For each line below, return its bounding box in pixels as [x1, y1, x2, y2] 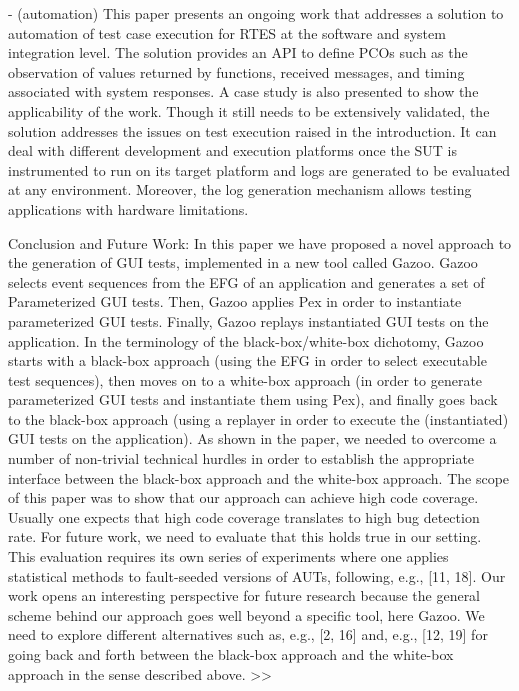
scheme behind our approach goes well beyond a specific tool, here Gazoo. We [8, 604, 485, 625]
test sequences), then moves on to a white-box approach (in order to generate [8, 369, 483, 390]
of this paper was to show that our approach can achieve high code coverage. [8, 487, 479, 508]
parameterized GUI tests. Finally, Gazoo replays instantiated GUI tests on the [8, 310, 489, 331]
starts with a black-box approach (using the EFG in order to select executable [8, 350, 487, 371]
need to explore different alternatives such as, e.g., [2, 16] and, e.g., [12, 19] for [8, 624, 488, 645]
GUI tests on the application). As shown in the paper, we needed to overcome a [8, 428, 497, 449]
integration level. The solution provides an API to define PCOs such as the [8, 42, 468, 63]
